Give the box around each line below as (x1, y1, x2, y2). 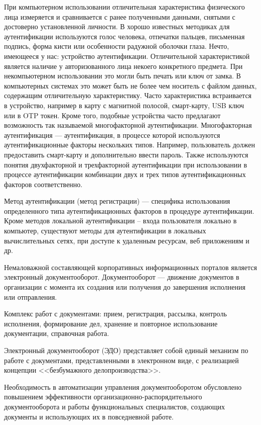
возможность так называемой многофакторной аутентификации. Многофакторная (4, 120, 252, 130)
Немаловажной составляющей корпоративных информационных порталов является (4, 262, 257, 272)
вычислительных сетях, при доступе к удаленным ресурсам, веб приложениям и (4, 235, 249, 245)
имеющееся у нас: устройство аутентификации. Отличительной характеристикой (4, 50, 250, 61)
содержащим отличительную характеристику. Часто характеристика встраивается (4, 90, 252, 101)
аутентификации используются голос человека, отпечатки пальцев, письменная (4, 31, 245, 41)
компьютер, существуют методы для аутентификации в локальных (4, 225, 206, 236)
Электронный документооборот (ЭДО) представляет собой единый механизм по (4, 345, 248, 355)
